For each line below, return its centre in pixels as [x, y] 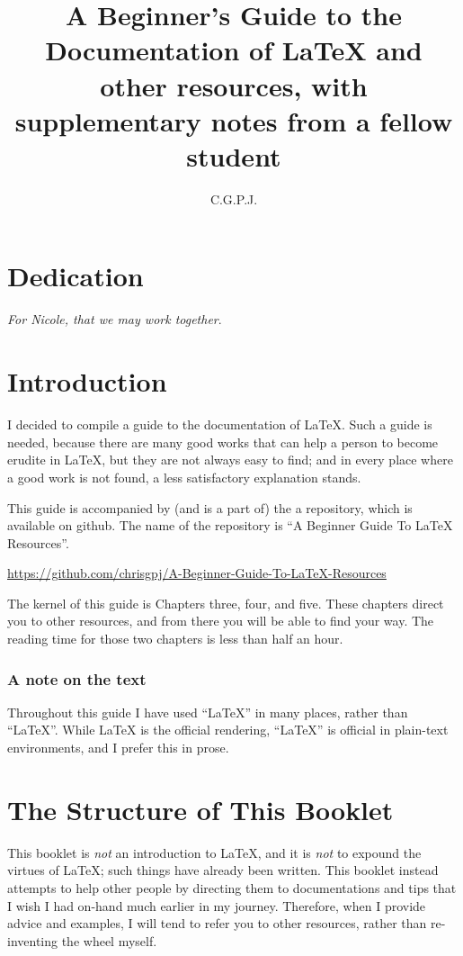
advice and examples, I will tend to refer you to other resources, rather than [217, 923]
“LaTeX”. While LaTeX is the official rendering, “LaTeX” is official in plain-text [228, 730]
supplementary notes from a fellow [234, 120]
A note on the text [77, 678]
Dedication [76, 276]
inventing [33, 940]
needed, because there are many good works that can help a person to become [223, 442]
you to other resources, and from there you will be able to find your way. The [221, 621]
